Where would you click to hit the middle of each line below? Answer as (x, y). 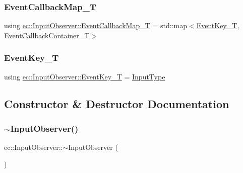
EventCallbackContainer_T (47, 35)
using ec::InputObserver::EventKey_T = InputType (85, 76)
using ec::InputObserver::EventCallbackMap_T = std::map (96, 25)
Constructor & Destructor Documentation (117, 103)
